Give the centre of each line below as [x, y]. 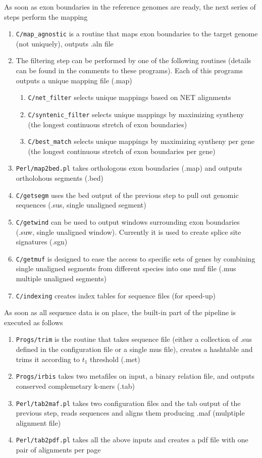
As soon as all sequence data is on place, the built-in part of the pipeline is [120, 312]
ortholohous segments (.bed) [60, 178]
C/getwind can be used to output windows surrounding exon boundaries [128, 221]
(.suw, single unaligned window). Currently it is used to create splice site [128, 232]
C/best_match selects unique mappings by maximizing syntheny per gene [141, 141]
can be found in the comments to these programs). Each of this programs [129, 70]
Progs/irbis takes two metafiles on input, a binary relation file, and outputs [135, 376]
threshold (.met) [115, 359]
